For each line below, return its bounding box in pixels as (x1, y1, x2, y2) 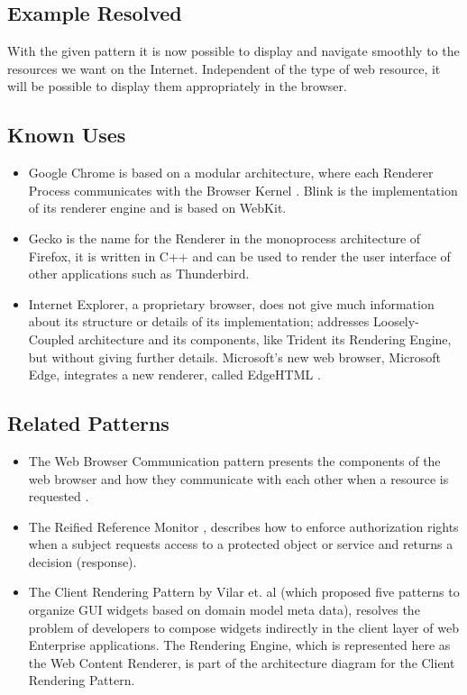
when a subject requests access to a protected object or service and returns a (28, 535, 453, 553)
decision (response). (28, 552, 137, 571)
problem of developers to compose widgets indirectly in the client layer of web (28, 617, 459, 636)
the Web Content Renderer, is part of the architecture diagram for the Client (28, 653, 455, 672)
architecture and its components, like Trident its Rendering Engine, (78, 329, 452, 348)
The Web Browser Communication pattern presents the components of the (28, 451, 441, 470)
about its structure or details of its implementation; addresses (28, 312, 370, 331)
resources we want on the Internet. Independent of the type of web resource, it (7, 59, 441, 78)
